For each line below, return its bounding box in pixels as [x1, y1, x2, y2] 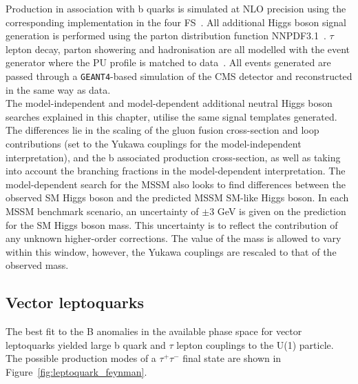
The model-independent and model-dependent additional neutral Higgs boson [6, 96, 333, 110]
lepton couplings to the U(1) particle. [176, 337, 334, 352]
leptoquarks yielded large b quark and [6, 337, 166, 352]
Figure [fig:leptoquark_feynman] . [6, 364, 147, 378]
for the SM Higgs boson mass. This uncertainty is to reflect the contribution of [6, 217, 338, 232]
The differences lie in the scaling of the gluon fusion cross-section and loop [6, 123, 319, 137]
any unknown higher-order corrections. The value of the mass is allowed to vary [6, 231, 341, 245]
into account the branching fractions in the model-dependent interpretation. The [6, 163, 346, 178]
